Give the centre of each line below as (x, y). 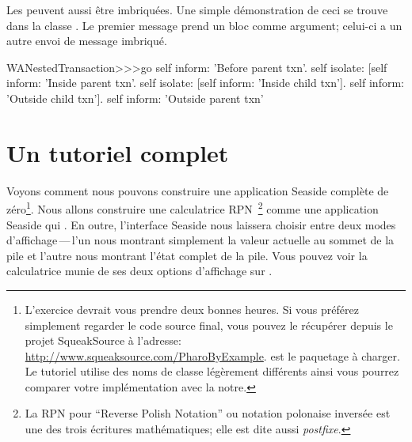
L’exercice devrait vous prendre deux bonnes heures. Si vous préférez (192, 309)
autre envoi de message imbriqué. (87, 41)
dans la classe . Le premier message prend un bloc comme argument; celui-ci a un (204, 25)
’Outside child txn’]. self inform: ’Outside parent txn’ (135, 98)
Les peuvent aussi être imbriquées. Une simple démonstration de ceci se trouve (197, 9)
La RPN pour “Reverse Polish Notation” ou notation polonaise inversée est (208, 413)
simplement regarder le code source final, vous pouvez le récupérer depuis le (209, 325)
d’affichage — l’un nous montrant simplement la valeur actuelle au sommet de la (200, 240)
